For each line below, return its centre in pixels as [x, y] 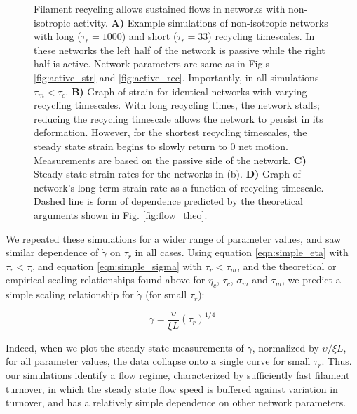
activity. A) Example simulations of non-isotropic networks [201, 22]
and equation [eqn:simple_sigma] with [120, 266]
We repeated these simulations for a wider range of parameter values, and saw [174, 238]
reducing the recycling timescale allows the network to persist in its [178, 118]
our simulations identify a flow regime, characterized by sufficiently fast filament [178, 374]
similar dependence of [52, 252]
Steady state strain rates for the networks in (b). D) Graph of [167, 174]
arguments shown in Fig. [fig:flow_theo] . [121, 214]
